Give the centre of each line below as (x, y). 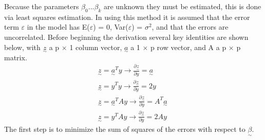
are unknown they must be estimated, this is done (182, 6)
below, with (22, 47)
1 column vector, (96, 47)
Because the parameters (42, 6)
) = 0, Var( (111, 27)
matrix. (16, 57)
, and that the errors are (190, 27)
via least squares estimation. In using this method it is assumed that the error (127, 17)
